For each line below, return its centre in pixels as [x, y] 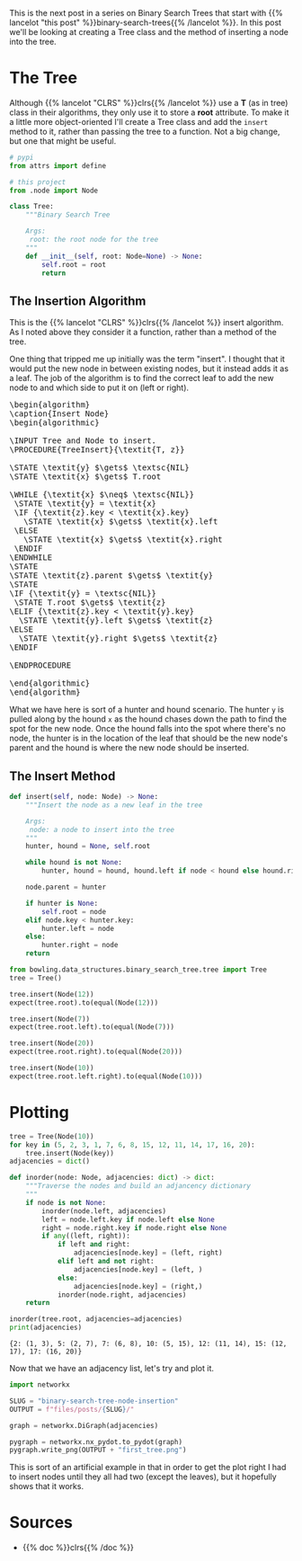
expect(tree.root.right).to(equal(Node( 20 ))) [96, 1052]
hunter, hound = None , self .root [88, 847]
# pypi [22, 157]
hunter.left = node [78, 928]
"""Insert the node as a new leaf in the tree [114, 805]
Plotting [39, 1113]
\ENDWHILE [31, 558]
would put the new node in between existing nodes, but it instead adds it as [149, 368]
